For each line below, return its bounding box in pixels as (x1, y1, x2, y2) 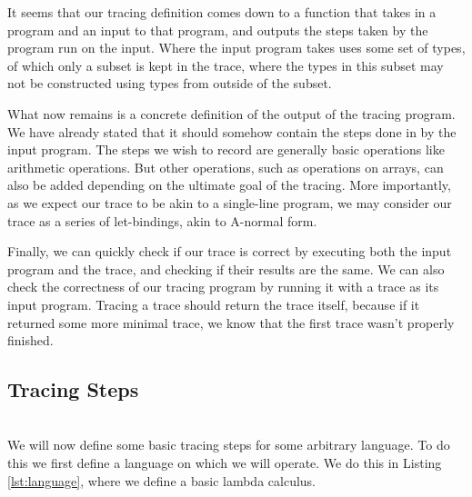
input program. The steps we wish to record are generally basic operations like (7, 140, 445, 159)
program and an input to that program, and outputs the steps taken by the (7, 20, 428, 39)
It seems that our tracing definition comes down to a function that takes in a (7, 3, 437, 21)
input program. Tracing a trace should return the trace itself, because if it (7, 294, 420, 313)
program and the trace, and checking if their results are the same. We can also (7, 259, 445, 278)
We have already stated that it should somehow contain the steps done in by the (7, 122, 457, 141)
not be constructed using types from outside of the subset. (7, 74, 332, 93)
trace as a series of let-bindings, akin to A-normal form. (7, 211, 317, 230)
